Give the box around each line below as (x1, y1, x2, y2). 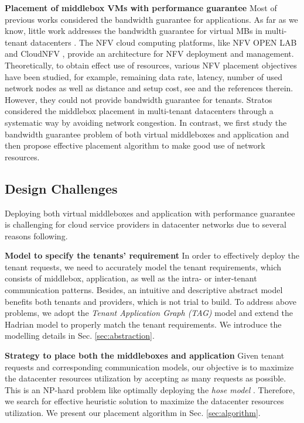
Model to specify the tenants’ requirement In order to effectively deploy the (5, 249, 299, 262)
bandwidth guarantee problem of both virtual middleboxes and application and (5, 128, 289, 140)
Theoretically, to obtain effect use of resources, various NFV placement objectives (5, 59, 297, 71)
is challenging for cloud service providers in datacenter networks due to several (5, 218, 286, 231)
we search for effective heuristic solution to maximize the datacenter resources (5, 395, 284, 407)
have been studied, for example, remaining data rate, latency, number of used (5, 70, 282, 82)
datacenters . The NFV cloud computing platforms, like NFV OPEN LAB (30, 36, 297, 48)
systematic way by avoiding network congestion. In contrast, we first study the (5, 116, 287, 128)
